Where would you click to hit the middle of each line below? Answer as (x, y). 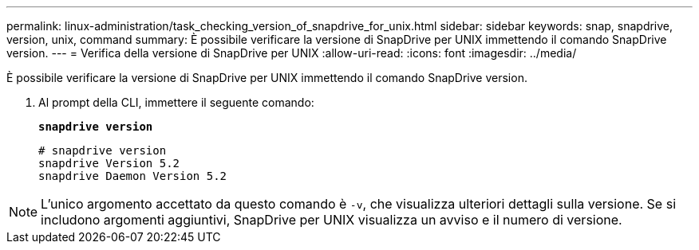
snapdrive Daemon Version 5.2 (133, 176)
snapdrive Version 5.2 (109, 163)
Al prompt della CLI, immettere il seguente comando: (176, 102)
